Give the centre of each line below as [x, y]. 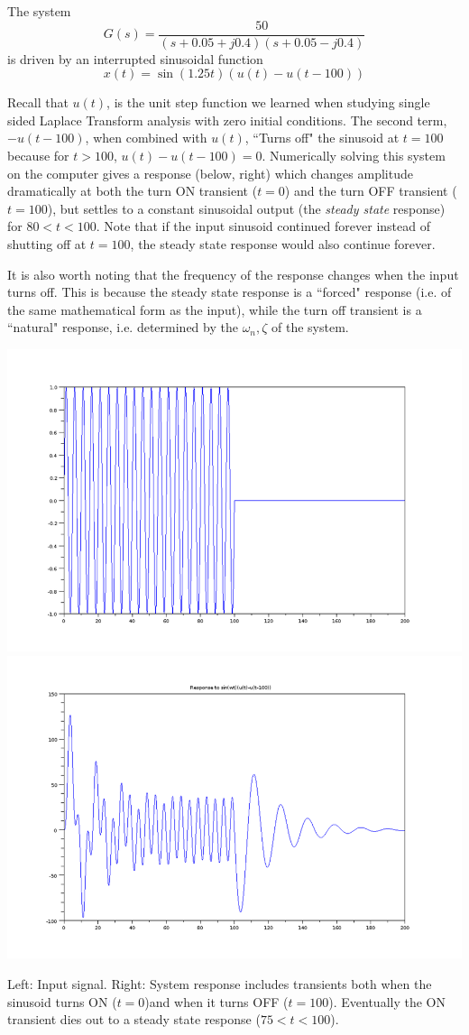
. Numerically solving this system [354, 156]
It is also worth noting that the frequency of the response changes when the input [233, 274]
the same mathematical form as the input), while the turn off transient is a [215, 309]
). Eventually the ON [387, 1001]
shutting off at [47, 244]
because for [38, 156]
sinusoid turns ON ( [62, 1001]
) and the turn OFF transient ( [371, 191]
